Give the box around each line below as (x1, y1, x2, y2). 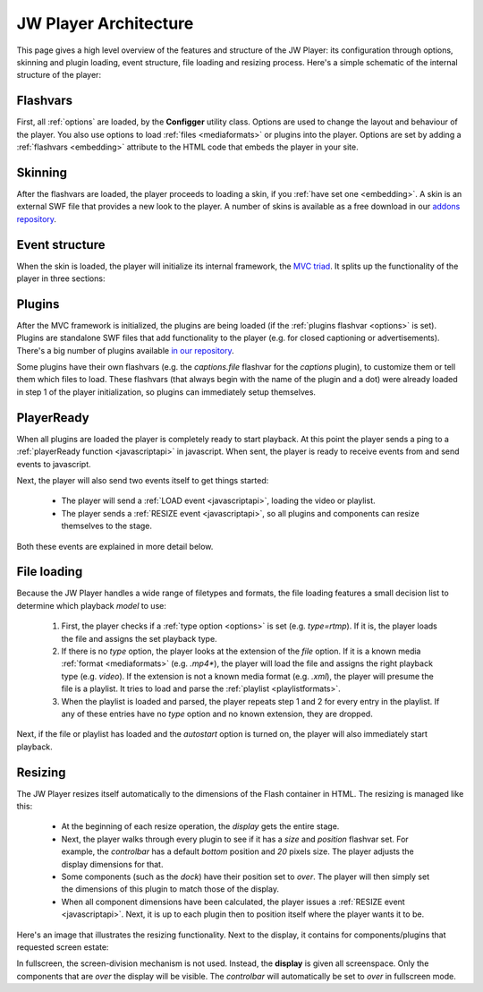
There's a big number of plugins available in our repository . (16, 345, 234, 355)
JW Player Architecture (16, 13, 194, 33)
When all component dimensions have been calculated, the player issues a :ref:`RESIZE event (61, 896, 406, 907)
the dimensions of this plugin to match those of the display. (61, 884, 279, 894)
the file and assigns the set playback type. (61, 633, 218, 644)
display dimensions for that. (61, 859, 164, 869)
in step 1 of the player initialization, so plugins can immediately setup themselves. (16, 386, 317, 398)
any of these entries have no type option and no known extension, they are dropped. (61, 708, 373, 719)
